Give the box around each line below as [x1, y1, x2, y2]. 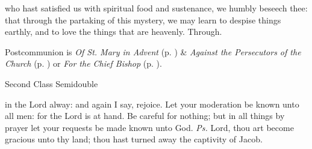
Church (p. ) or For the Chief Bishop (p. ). [5, 57, 162, 70]
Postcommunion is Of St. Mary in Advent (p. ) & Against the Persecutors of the [5, 45, 301, 58]
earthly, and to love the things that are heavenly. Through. [5, 25, 222, 38]
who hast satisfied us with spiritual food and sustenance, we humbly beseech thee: [5, 2, 308, 14]
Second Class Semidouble [5, 77, 98, 90]
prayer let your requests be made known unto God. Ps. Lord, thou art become [5, 121, 294, 133]
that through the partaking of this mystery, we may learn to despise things [5, 13, 281, 26]
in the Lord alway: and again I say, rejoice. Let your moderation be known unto [5, 97, 299, 110]
